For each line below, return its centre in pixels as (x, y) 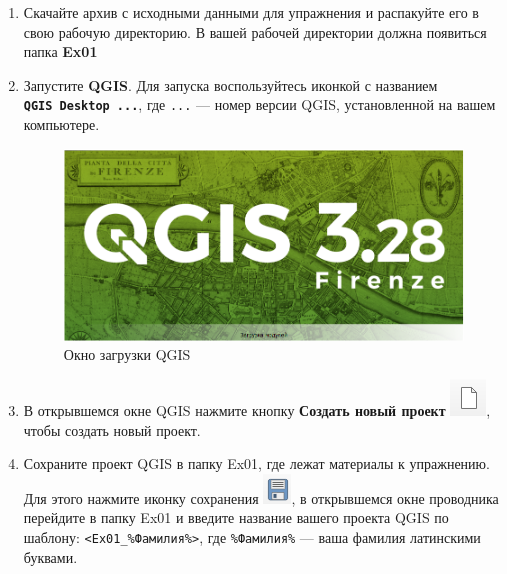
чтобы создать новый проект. (112, 429)
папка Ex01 (60, 51)
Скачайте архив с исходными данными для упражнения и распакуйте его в (251, 12)
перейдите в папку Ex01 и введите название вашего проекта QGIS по (236, 517)
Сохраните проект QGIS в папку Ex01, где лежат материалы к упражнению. (256, 463)
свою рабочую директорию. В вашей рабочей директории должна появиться (255, 31)
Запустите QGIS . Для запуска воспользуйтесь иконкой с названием (230, 84)
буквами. (50, 556)
